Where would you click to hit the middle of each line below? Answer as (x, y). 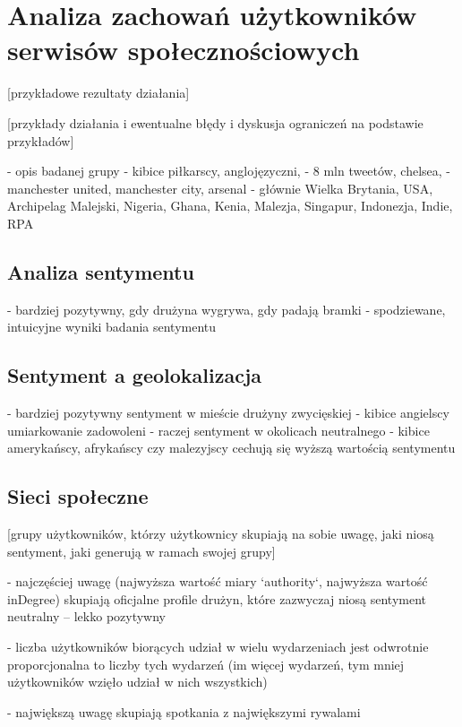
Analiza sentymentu (101, 271)
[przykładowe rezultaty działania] (98, 93)
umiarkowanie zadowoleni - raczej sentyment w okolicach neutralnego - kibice (218, 430)
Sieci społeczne (78, 496)
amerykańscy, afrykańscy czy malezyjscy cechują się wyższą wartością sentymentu (231, 448)
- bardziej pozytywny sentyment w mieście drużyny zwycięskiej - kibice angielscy (228, 413)
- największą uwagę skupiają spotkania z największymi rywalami (184, 711)
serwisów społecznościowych (184, 50)
